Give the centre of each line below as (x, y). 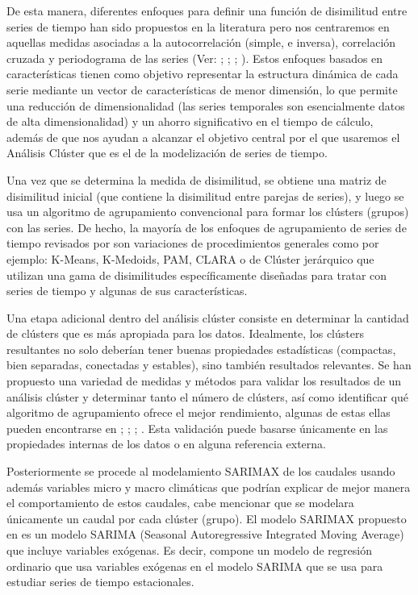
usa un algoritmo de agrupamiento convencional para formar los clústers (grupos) (208, 212)
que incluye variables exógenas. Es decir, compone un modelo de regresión (189, 550)
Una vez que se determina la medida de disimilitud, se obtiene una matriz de (196, 179)
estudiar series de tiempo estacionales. (100, 582)
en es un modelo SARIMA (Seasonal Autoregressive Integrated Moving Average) (205, 534)
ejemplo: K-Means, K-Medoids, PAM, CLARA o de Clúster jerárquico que (190, 258)
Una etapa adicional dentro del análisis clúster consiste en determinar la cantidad (208, 317)
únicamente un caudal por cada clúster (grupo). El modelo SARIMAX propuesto (207, 518)
